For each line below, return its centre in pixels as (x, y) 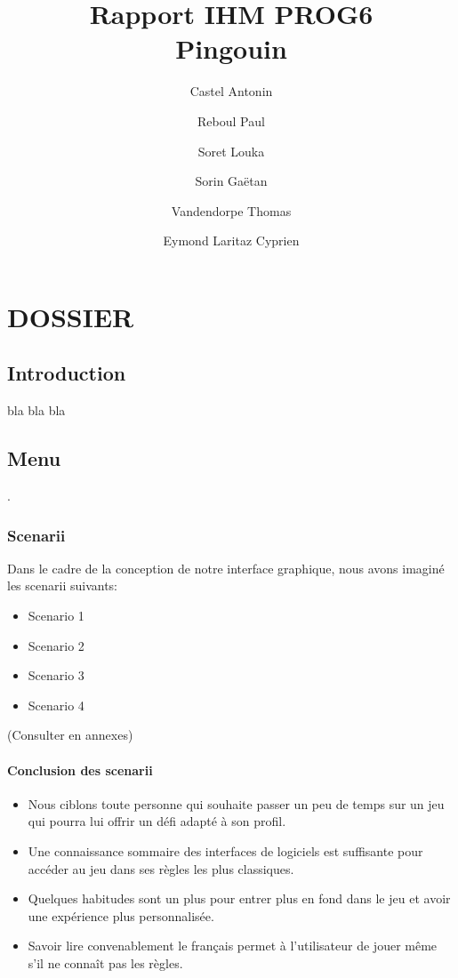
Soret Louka (231, 151)
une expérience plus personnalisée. (121, 915)
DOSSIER (71, 316)
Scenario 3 (56, 675)
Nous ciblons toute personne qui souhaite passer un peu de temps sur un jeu (236, 803)
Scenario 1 (56, 616)
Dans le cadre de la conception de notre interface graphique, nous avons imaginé (226, 568)
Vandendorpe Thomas (231, 210)
